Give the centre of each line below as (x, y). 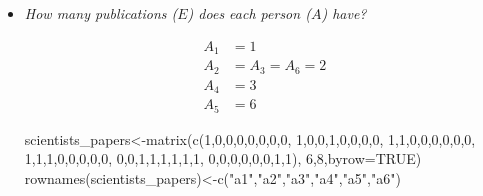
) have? (344, 13)
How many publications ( (101, 13)
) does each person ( (249, 13)
